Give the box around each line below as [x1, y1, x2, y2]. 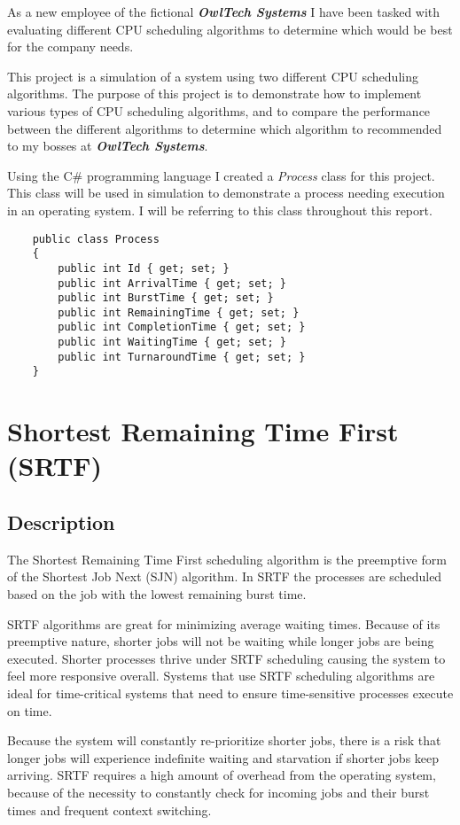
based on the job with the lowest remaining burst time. [7, 585, 307, 603]
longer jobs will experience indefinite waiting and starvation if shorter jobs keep [7, 748, 440, 767]
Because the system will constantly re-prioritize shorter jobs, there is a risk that [7, 731, 441, 750]
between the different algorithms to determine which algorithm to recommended [7, 119, 442, 137]
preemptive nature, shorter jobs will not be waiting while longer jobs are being [7, 632, 434, 650]
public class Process [32, 232, 160, 245]
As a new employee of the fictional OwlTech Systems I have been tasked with [7, 3, 441, 20]
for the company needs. [7, 37, 134, 56]
